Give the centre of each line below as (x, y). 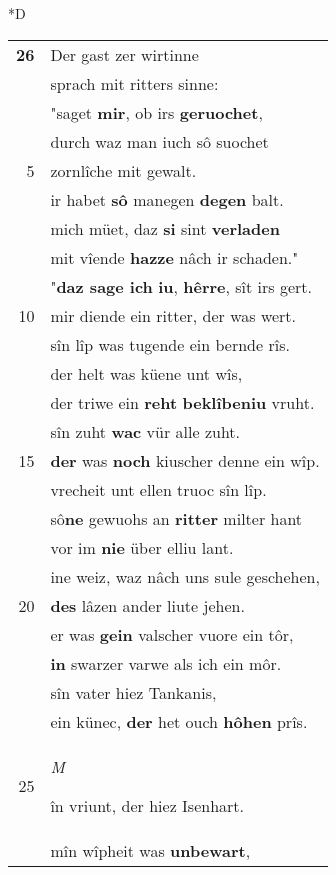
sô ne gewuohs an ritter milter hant (176, 518)
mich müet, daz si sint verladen (165, 228)
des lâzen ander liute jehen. (147, 605)
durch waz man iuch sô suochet (159, 141)
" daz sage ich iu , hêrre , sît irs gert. (181, 286)
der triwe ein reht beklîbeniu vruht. (182, 402)
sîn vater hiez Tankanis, (133, 692)
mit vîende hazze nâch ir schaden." (174, 257)
